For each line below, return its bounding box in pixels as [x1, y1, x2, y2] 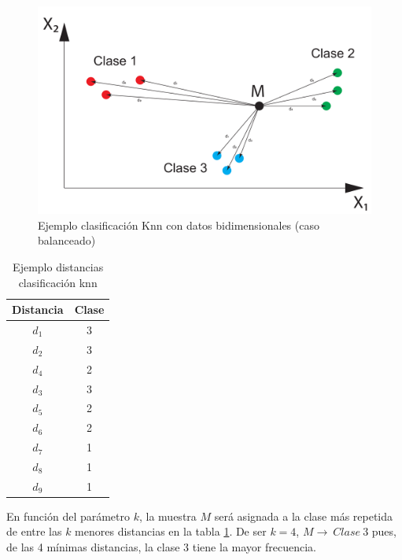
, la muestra [138, 507, 197, 524]
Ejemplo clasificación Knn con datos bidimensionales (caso [38, 216, 319, 233]
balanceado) [38, 232, 96, 249]
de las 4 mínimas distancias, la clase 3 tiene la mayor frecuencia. [6, 539, 316, 555]
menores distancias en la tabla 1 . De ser [75, 523, 267, 540]
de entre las [6, 523, 62, 540]
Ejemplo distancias [13, 258, 104, 274]
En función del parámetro [6, 507, 131, 524]
